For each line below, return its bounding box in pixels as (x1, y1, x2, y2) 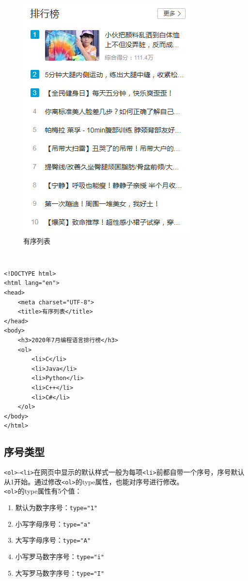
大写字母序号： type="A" (15, 535, 91, 545)
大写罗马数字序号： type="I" (15, 567, 105, 578)
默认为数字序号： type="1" (15, 502, 98, 513)
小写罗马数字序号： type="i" (15, 551, 105, 562)
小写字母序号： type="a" (15, 518, 91, 529)
